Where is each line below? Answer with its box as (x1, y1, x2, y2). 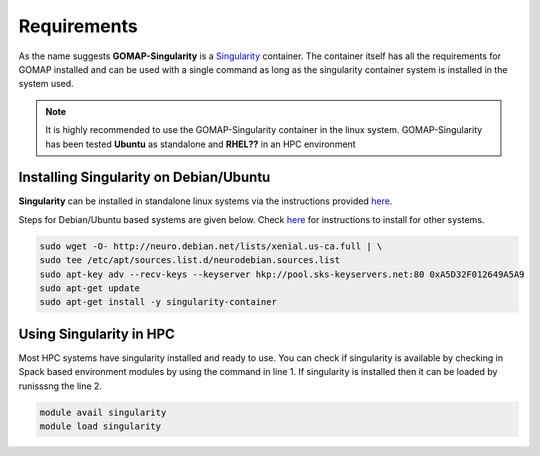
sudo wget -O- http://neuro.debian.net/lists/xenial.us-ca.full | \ (39, 240, 383, 252)
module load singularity (39, 421, 162, 432)
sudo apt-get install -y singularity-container (39, 296, 277, 308)
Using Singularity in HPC (18, 325, 175, 342)
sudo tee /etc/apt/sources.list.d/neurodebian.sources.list (39, 255, 341, 266)
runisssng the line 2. (18, 380, 102, 392)
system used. (18, 78, 74, 90)
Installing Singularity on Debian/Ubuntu (18, 169, 271, 186)
